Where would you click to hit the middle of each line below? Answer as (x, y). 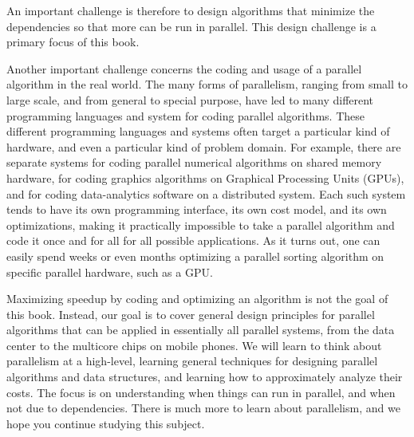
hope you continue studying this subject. (106, 423)
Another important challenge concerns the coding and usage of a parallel (184, 68)
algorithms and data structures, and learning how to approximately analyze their (205, 377)
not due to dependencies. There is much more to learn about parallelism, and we (203, 408)
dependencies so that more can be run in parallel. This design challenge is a (191, 26)
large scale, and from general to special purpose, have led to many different (190, 99)
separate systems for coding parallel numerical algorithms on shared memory (194, 162)
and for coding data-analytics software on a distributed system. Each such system (206, 193)
